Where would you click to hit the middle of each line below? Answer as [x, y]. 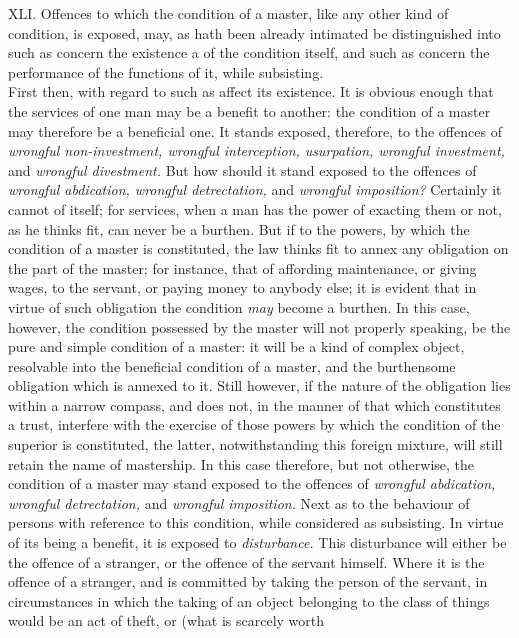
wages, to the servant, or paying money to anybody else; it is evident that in [242, 287]
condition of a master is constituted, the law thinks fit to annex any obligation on [258, 248]
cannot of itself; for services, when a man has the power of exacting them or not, [255, 208]
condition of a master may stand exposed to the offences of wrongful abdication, [252, 483]
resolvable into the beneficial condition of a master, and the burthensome [232, 365]
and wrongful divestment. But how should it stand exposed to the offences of [242, 169]
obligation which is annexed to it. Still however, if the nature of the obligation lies [259, 385]
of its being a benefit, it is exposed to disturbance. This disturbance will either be [257, 542]
